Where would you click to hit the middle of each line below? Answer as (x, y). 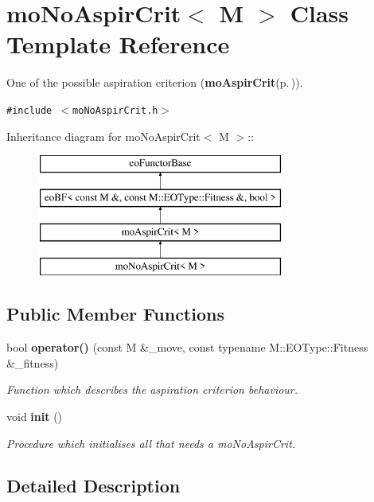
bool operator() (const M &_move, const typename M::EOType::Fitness (187, 347)
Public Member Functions (115, 314)
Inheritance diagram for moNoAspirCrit (103, 136)
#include (29, 110)
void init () (35, 416)
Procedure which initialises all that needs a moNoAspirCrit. (151, 443)
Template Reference (118, 44)
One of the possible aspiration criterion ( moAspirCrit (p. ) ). (155, 82)
